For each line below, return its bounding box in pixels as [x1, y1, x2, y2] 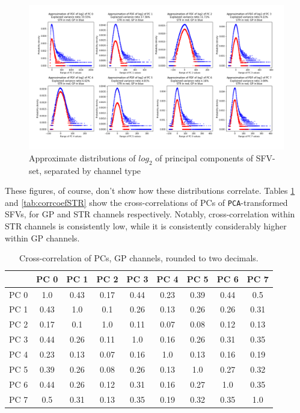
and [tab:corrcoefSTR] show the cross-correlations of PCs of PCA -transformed [5, 196, 288, 208]
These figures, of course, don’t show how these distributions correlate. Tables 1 [5, 184, 295, 197]
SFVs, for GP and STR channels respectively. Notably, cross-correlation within [5, 208, 295, 220]
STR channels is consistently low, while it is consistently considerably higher [5, 219, 287, 232]
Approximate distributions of [29, 151, 136, 164]
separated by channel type [44, 164, 141, 176]
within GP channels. [5, 231, 80, 244]
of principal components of [155, 151, 253, 164]
